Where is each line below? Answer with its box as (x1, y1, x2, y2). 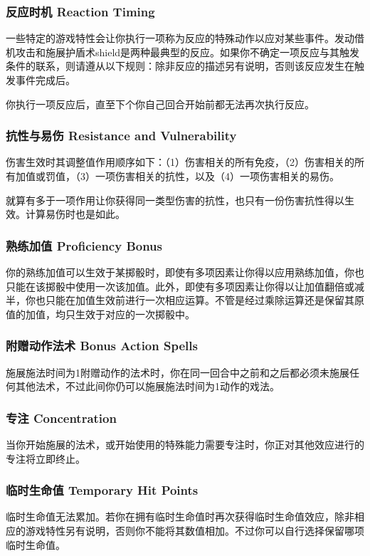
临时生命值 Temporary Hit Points (6, 481, 199, 499)
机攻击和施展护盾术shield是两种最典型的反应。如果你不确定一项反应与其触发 (6, 44, 360, 59)
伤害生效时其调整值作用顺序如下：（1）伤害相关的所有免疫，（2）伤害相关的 (6, 154, 354, 169)
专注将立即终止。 (6, 451, 85, 466)
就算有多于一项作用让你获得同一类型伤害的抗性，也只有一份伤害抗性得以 (6, 192, 344, 207)
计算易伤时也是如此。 (25, 206, 125, 221)
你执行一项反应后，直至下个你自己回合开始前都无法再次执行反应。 (6, 96, 314, 111)
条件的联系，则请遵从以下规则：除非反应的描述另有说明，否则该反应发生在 (6, 58, 354, 73)
